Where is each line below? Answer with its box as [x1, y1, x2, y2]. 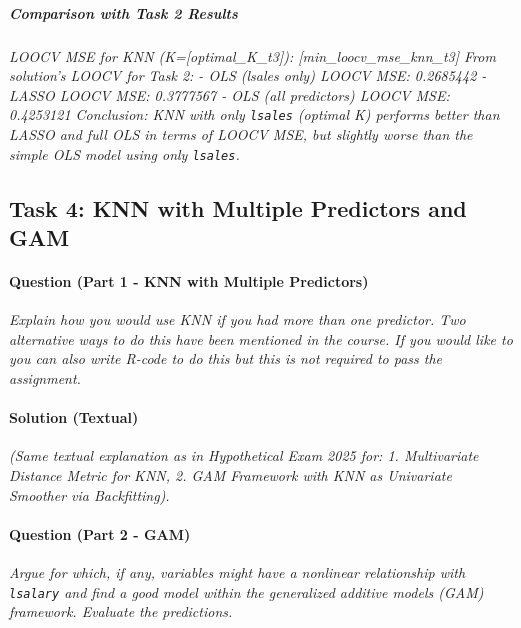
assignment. [9, 368, 81, 388]
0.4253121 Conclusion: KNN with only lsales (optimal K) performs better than [9, 104, 500, 125]
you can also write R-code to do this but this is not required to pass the [9, 348, 442, 369]
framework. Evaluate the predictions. [9, 601, 233, 622]
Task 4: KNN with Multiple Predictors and [9, 192, 467, 223]
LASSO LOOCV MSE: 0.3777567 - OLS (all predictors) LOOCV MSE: [9, 84, 450, 105]
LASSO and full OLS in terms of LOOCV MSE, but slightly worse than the [9, 124, 473, 144]
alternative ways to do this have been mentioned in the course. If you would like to [9, 328, 513, 349]
